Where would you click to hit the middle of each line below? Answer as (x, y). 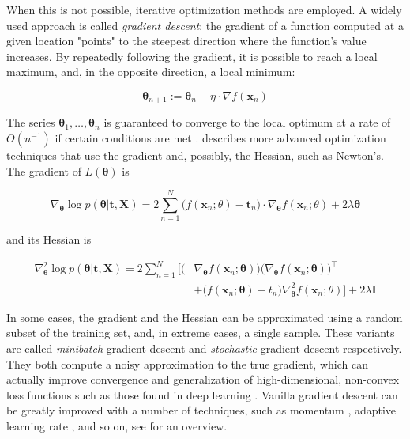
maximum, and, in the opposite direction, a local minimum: (151, 72)
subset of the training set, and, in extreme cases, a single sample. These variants (201, 333)
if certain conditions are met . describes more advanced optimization (220, 138)
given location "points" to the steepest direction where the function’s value (186, 41)
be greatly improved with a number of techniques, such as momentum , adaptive (201, 410)
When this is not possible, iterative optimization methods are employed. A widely (204, 9)
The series (31, 122)
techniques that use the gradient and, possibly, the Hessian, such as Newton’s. (195, 155)
